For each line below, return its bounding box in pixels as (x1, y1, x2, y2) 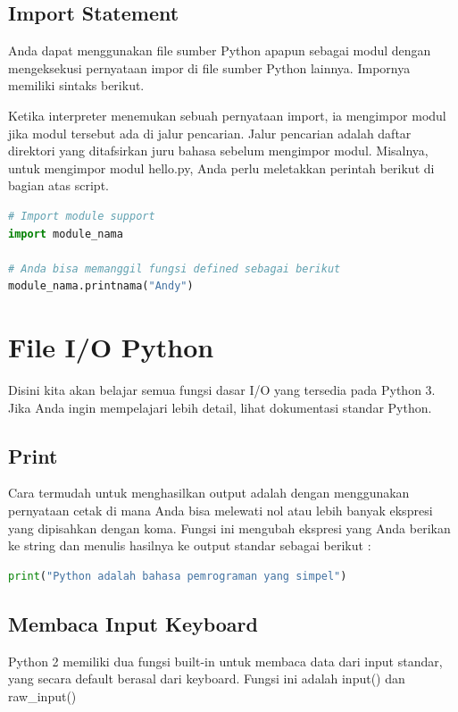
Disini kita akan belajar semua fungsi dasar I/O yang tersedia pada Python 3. (8, 381, 436, 399)
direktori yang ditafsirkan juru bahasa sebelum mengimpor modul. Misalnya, (8, 141, 429, 160)
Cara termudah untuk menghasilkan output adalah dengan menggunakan (8, 483, 410, 502)
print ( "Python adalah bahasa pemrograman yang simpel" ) (8, 569, 347, 582)
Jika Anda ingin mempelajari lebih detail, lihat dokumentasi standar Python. (8, 398, 432, 416)
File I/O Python (8, 329, 214, 365)
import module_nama (8, 227, 123, 240)
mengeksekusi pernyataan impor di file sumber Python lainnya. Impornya (8, 58, 411, 77)
